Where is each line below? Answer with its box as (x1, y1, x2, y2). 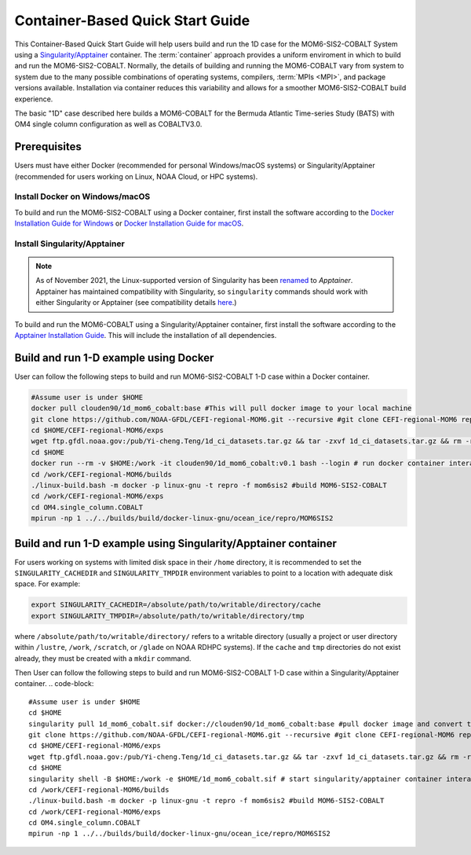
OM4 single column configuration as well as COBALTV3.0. (14, 119, 203, 129)
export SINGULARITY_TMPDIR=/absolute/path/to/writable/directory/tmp (31, 611, 305, 620)
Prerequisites (14, 140, 82, 153)
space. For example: (14, 579, 81, 589)
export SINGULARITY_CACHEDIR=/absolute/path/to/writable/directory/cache (31, 600, 321, 609)
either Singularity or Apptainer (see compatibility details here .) (35, 298, 237, 307)
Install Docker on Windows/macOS (14, 191, 151, 202)
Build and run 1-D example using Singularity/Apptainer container (14, 537, 337, 550)
